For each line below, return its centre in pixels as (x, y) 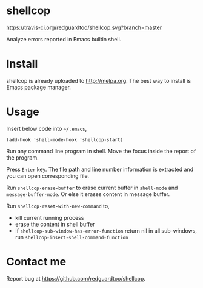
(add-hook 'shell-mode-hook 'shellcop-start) (65, 140)
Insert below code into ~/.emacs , (47, 128)
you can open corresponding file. (48, 176)
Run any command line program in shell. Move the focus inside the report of (101, 151)
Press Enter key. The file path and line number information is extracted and (100, 169)
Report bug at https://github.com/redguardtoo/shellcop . (76, 278)
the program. (22, 157)
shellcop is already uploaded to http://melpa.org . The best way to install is (99, 80)
